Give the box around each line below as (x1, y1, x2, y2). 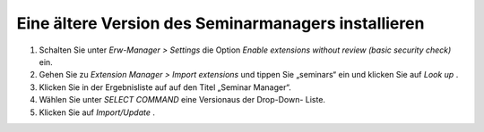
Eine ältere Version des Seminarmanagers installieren (16, 13, 425, 33)
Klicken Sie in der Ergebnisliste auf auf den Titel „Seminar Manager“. (39, 81, 291, 93)
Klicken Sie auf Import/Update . (39, 107, 156, 118)
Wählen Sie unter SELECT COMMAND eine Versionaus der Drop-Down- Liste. (39, 95, 326, 105)
